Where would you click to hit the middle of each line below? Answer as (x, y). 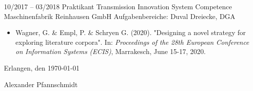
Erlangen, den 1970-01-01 (42, 67)
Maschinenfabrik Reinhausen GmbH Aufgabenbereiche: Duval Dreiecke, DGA (120, 16)
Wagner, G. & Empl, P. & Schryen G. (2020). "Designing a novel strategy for (131, 32)
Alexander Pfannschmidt (41, 84)
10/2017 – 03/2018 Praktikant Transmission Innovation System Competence (118, 6)
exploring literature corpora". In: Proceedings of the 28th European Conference (132, 42)
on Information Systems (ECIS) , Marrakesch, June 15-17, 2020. (110, 51)
